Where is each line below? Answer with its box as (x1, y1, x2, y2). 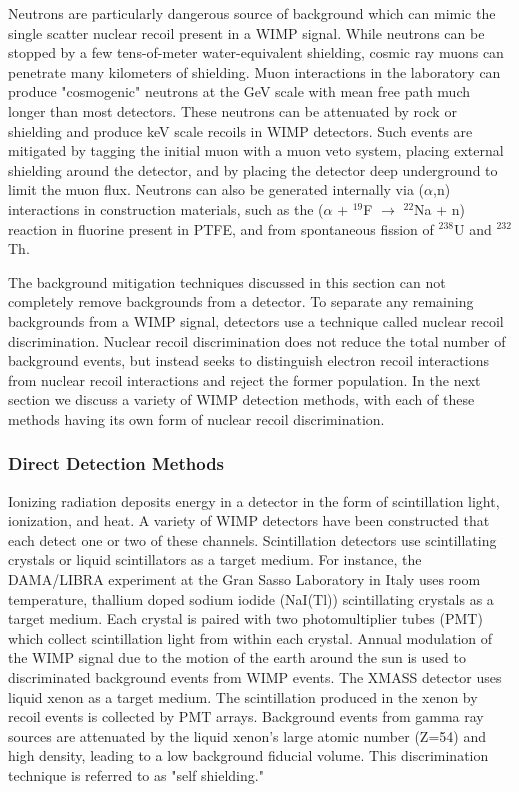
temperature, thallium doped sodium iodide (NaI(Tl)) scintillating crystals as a (8, 588, 494, 609)
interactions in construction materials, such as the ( (8, 198, 324, 219)
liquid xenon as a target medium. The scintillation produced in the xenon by (8, 686, 478, 707)
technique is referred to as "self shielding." (8, 765, 264, 785)
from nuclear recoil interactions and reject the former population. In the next (8, 369, 481, 390)
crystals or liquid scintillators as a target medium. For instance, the (8, 549, 422, 570)
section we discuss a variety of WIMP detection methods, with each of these (8, 389, 475, 410)
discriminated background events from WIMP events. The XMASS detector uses (8, 667, 502, 688)
